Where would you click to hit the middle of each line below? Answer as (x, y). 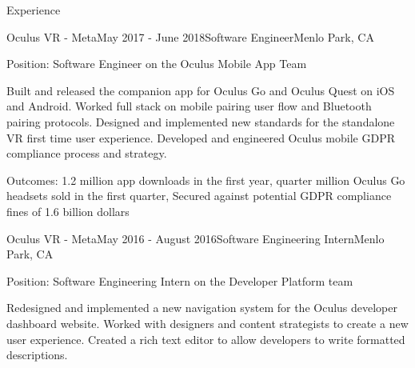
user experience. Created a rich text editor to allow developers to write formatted (206, 339)
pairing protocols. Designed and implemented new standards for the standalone (201, 121)
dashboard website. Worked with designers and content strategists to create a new (207, 323)
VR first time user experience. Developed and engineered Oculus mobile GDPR (201, 137)
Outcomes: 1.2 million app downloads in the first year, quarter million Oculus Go (206, 180)
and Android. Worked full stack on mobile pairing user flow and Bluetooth (189, 106)
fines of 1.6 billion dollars (68, 211)
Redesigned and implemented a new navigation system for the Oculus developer (202, 308)
